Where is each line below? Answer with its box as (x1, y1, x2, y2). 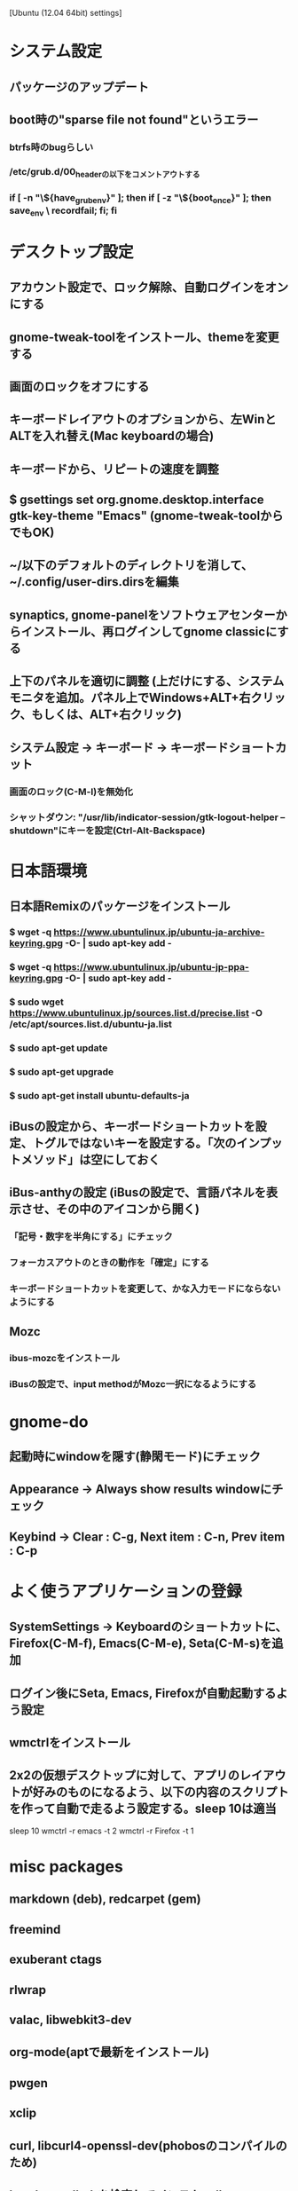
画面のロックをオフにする (9, 379, 150, 394)
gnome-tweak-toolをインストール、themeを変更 (9, 329, 279, 344)
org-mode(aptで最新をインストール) (9, 2045, 210, 2060)
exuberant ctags (9, 1952, 102, 1967)
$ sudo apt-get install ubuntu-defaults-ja (9, 1089, 190, 1101)
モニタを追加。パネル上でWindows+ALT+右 (9, 690, 251, 705)
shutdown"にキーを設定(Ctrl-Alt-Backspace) (9, 824, 206, 837)
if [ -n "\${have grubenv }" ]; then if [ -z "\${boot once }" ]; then (9, 192, 272, 206)
